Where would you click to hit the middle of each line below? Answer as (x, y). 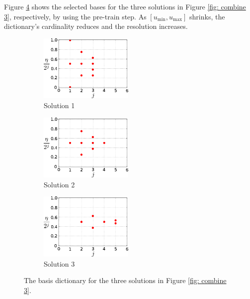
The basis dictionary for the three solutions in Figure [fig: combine (125, 280)
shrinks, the (207, 16)
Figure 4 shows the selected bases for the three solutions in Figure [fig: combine (125, 6)
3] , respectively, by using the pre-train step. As (75, 16)
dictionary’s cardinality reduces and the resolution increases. (96, 26)
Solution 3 (59, 263)
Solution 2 (59, 184)
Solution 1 (59, 105)
